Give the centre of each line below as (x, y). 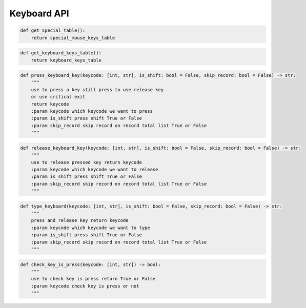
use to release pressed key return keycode (86, 162)
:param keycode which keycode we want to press (92, 111)
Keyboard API (39, 13)
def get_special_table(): (53, 30)
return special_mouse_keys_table (73, 38)
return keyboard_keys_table (66, 60)
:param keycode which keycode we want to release (95, 169)
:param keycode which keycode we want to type (91, 228)
